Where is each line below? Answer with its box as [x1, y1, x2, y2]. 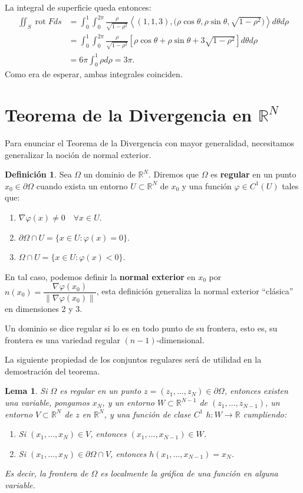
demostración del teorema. [5, 364, 100, 377]
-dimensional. [156, 333, 205, 346]
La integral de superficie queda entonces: [5, 1, 151, 13]
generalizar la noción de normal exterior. [5, 148, 151, 160]
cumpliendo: [243, 407, 287, 420]
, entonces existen [224, 384, 288, 397]
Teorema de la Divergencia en [5, 103, 252, 127]
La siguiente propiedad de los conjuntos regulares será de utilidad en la [5, 353, 262, 366]
